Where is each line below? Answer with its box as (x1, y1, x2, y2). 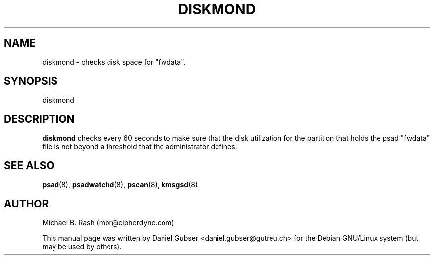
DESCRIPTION (4, 112, 75, 125)
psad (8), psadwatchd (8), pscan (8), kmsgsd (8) (42, 180, 198, 189)
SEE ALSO (4, 159, 54, 172)
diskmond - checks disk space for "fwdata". (42, 57, 186, 66)
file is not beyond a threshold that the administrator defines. (42, 142, 237, 151)
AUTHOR (4, 197, 49, 210)
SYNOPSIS (4, 75, 58, 88)
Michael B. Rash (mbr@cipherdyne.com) (42, 218, 174, 227)
